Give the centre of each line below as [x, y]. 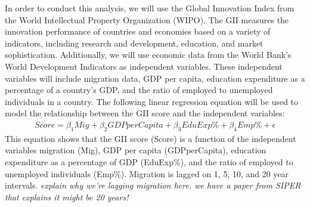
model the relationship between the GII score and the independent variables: [145, 113]
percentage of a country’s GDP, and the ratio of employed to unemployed [139, 90]
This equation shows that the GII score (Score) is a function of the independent [151, 138]
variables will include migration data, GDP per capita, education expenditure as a [155, 78]
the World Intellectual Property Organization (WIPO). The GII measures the [147, 19]
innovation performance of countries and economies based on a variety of [138, 31]
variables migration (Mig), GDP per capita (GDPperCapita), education [136, 150]
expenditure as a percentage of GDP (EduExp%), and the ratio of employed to [149, 161]
